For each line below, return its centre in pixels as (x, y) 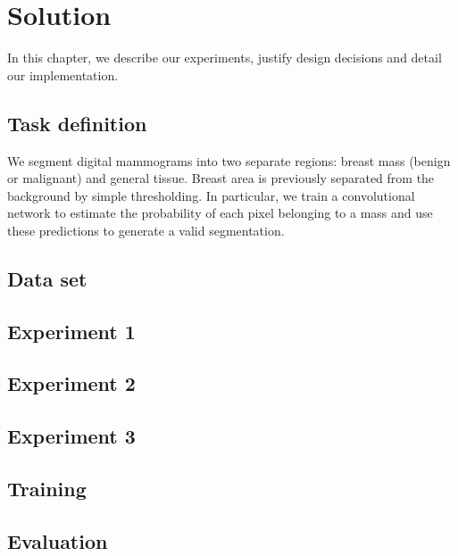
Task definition (77, 123)
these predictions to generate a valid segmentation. (146, 230)
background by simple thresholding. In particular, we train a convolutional (211, 195)
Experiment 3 (71, 436)
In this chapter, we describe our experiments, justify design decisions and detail (225, 58)
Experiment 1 (71, 331)
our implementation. (63, 75)
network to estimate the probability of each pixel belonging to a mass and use (220, 213)
